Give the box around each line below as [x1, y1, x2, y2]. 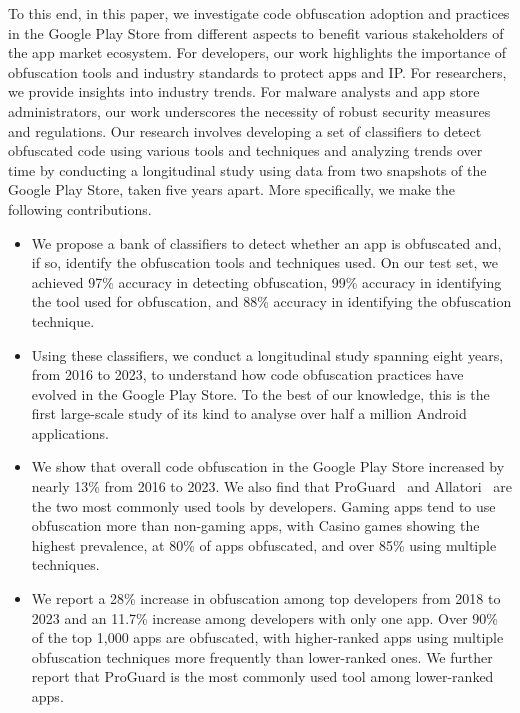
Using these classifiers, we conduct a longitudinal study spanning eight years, [31, 344, 504, 365]
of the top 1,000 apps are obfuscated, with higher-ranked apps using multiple [31, 627, 504, 648]
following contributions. [8, 198, 152, 219]
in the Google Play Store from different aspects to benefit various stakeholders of [8, 22, 504, 43]
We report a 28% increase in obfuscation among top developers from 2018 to [31, 588, 501, 609]
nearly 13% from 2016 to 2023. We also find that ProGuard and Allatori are [31, 476, 512, 497]
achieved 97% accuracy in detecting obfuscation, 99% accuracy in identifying [31, 271, 502, 292]
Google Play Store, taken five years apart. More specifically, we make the [8, 179, 456, 200]
